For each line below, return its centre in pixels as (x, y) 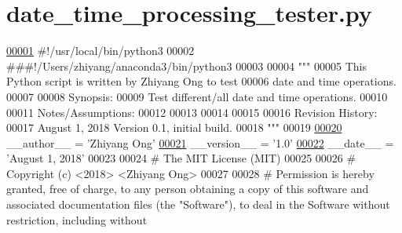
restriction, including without (77, 219)
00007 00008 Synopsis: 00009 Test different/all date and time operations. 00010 (197, 96)
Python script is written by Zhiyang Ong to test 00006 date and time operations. (201, 81)
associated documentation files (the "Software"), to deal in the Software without (198, 204)
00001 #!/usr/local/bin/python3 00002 (100, 51)
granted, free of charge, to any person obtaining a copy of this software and (188, 189)
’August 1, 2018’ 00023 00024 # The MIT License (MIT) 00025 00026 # (181, 158)
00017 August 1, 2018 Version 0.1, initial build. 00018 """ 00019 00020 (174, 127)
